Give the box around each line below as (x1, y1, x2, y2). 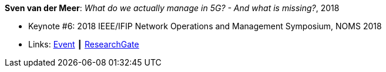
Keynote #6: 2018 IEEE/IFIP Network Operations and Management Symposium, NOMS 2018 (28, 21, 382, 31)
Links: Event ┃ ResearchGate (28, 39, 139, 49)
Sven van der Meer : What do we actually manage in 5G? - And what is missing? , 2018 (5, 3, 340, 13)
